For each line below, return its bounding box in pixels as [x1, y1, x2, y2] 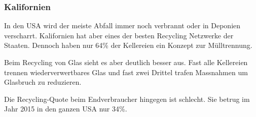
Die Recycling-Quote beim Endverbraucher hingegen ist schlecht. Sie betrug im [4, 93, 250, 104]
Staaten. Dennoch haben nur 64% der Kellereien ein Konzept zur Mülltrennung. [4, 40, 252, 50]
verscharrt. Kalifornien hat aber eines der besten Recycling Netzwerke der [4, 30, 234, 40]
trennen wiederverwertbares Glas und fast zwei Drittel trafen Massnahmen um [4, 67, 248, 77]
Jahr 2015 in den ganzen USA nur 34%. [4, 103, 127, 114]
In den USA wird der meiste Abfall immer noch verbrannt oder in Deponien [4, 20, 241, 31]
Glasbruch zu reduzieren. [4, 77, 82, 87]
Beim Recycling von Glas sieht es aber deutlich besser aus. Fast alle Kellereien [4, 57, 248, 67]
